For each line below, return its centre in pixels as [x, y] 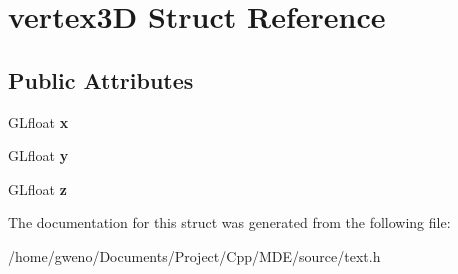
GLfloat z [37, 188]
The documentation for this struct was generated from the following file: [229, 222]
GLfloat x [38, 121]
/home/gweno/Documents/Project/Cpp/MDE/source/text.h [194, 255]
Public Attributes [101, 79]
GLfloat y [38, 155]
